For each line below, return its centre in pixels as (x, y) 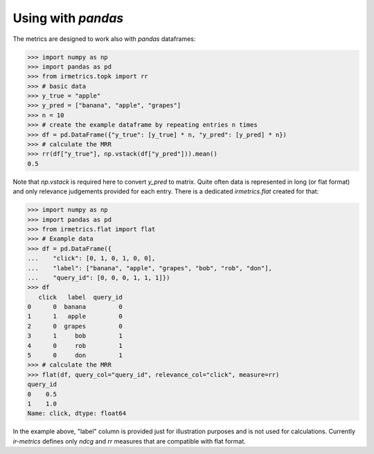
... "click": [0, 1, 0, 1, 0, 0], (91, 259)
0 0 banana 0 (75, 307)
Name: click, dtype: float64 (77, 413)
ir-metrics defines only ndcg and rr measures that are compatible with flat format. (129, 441)
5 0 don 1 (75, 356)
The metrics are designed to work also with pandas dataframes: (104, 39)
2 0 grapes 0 (75, 326)
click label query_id (80, 297)
